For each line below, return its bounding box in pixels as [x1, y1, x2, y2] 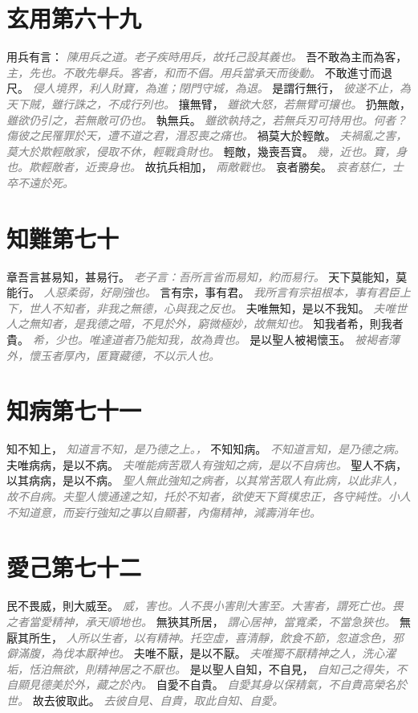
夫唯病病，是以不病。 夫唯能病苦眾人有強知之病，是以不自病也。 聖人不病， [6, 456, 408, 473]
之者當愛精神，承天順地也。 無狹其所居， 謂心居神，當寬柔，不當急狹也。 [6, 613, 396, 629]
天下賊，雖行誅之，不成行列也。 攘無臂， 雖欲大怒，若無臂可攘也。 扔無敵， [6, 95, 411, 112]
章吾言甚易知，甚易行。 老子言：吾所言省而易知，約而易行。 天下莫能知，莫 [6, 268, 408, 285]
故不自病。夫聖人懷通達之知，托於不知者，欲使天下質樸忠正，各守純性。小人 [6, 488, 411, 505]
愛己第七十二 [6, 551, 142, 584]
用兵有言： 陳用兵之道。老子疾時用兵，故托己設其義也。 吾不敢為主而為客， [6, 48, 408, 65]
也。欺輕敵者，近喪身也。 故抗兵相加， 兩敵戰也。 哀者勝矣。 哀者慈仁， [6, 158, 392, 175]
